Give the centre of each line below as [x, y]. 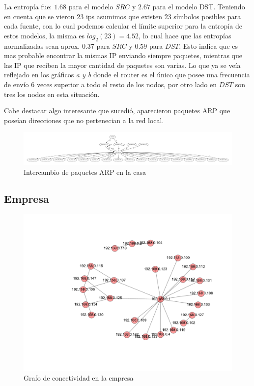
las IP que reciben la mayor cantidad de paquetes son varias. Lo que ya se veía [122, 65]
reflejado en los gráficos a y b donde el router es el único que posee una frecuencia [127, 75]
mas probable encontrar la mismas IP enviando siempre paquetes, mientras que [123, 55]
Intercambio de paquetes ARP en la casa [85, 172]
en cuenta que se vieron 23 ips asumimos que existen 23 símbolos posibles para [123, 16]
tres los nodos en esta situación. [52, 94]
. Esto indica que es [209, 46]
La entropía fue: [28, 6]
